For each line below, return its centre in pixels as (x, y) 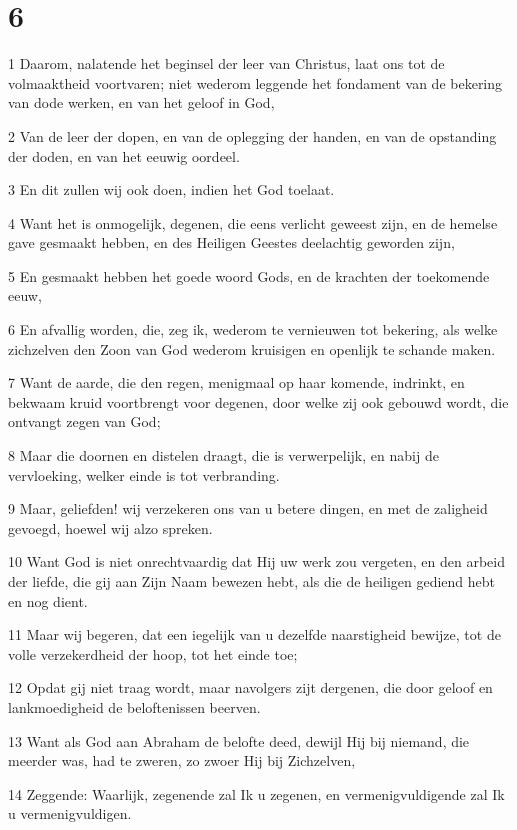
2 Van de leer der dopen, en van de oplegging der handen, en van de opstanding (252, 135)
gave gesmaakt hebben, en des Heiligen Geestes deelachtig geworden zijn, (231, 242)
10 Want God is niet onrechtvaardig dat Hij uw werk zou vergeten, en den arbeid (256, 561)
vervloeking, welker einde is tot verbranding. (144, 474)
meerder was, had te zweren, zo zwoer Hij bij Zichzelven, (182, 760)
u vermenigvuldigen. (70, 813)
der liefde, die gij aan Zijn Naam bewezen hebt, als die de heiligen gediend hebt (252, 581)
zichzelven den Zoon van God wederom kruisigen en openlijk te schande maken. (252, 348)
